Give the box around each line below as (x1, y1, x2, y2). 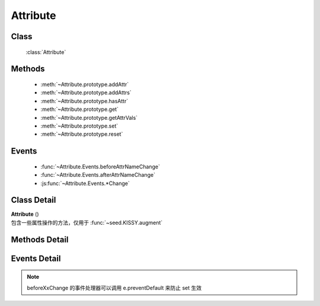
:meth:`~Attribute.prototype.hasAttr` (40, 97, 129, 104)
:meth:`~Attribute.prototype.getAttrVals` (40, 114, 138, 121)
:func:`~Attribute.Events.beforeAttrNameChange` (40, 163, 160, 170)
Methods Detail (11, 234, 69, 244)
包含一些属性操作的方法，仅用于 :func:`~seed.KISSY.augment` (11, 219, 163, 226)
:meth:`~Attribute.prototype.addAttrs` (40, 89, 132, 96)
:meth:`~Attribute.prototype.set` (40, 122, 119, 129)
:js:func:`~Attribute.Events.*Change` (40, 180, 130, 187)
